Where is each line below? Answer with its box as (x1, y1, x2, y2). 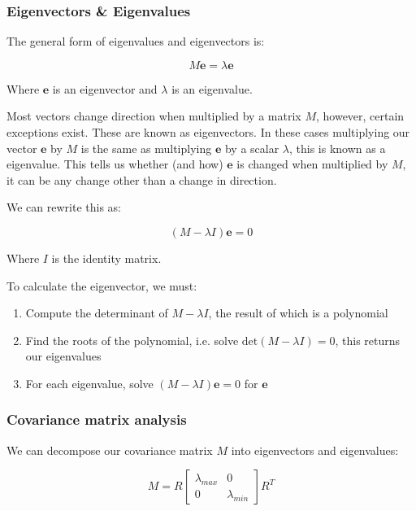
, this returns (335, 331, 401, 348)
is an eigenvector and (52, 80, 158, 97)
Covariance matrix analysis (6, 409, 187, 430)
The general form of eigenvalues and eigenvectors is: (6, 33, 265, 50)
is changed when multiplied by (236, 155, 388, 173)
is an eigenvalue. (171, 80, 253, 97)
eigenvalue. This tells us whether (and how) (6, 155, 223, 173)
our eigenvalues (25, 347, 102, 365)
